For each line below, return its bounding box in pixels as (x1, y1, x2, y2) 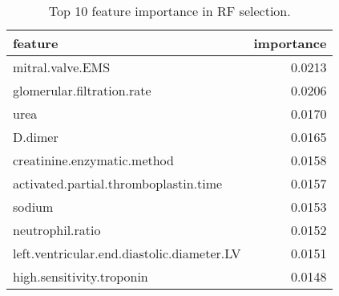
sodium (13, 197, 54, 216)
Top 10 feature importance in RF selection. (48, 2, 291, 20)
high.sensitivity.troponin (13, 267, 148, 286)
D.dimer (13, 128, 59, 146)
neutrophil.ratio (13, 221, 101, 239)
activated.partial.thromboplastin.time (13, 174, 223, 193)
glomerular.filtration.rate (13, 81, 151, 99)
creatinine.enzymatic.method (13, 151, 174, 169)
